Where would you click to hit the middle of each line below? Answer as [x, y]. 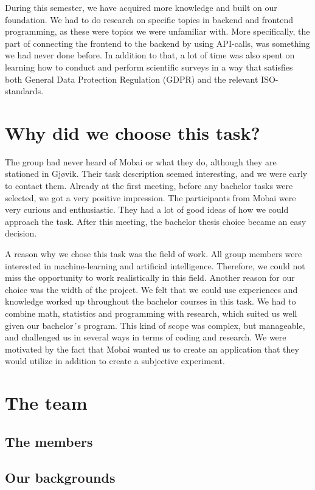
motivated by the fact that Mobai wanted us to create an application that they [152, 349]
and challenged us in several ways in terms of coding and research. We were [146, 337]
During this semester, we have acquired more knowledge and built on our [141, 7]
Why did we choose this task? [133, 132]
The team [46, 403]
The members [49, 441]
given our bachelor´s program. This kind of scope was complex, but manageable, [155, 325]
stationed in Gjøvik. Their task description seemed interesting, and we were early [156, 174]
